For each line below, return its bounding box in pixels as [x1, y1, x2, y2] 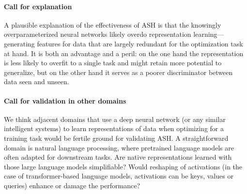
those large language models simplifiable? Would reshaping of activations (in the [4, 161, 243, 171]
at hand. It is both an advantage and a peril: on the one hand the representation [4, 48, 244, 58]
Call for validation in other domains [4, 95, 126, 105]
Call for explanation [4, 1, 72, 11]
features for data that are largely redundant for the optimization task [37, 38, 243, 48]
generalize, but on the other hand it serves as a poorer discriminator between [4, 67, 233, 77]
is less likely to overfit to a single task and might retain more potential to [4, 58, 222, 68]
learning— [193, 29, 224, 39]
